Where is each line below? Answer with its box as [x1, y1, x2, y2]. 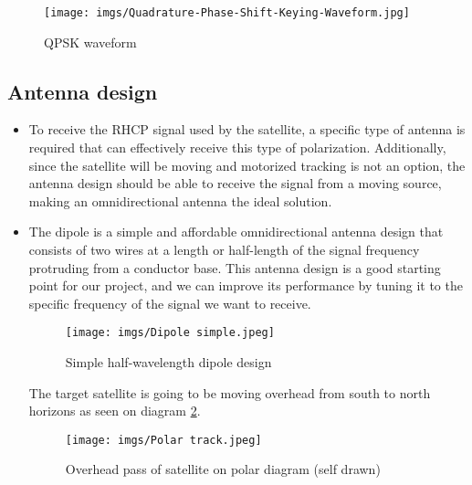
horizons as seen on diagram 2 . [28, 401, 201, 420]
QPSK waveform [44, 32, 137, 51]
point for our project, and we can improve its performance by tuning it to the [28, 276, 463, 295]
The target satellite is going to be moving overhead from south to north [28, 383, 431, 402]
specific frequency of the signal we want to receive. [28, 293, 311, 312]
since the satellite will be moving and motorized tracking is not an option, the [28, 155, 466, 174]
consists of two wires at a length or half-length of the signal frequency [28, 240, 420, 259]
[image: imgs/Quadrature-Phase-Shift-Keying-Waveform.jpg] [44, 6, 410, 19]
